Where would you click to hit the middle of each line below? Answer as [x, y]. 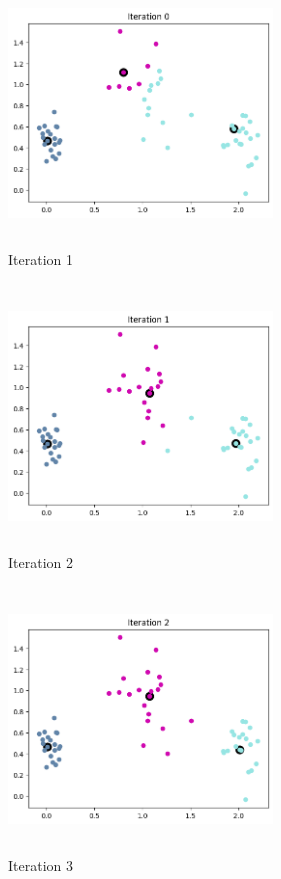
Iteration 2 [40, 561]
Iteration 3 [40, 864]
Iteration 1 [40, 259]
